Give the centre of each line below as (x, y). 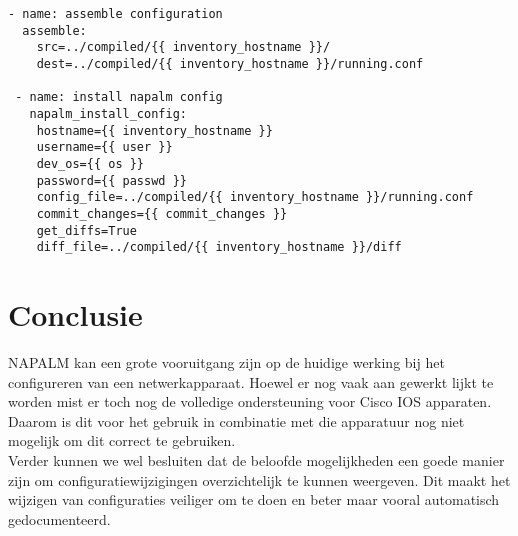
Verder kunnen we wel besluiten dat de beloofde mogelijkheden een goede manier (256, 459)
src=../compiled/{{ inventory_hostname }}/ (183, 47)
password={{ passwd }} (111, 180)
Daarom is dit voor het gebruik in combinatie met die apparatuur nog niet (236, 420)
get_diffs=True (86, 230)
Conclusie (75, 314)
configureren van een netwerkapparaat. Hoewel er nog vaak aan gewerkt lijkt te (251, 381)
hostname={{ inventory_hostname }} (154, 130)
